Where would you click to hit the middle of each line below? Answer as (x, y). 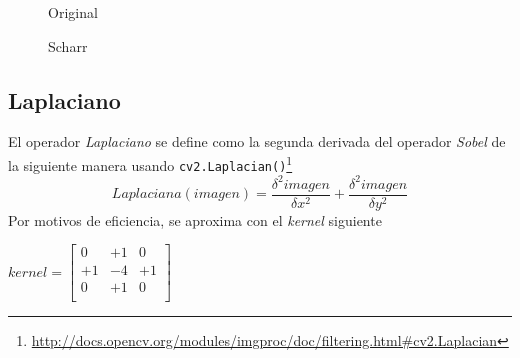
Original (73, 12)
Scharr (68, 45)
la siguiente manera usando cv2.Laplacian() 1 (150, 163)
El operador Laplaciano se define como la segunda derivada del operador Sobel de (257, 141)
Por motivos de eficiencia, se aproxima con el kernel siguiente (195, 219)
